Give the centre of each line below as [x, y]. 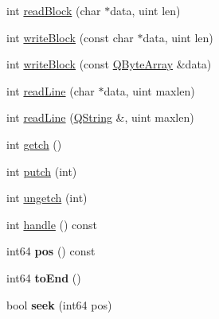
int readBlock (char [54, 10]
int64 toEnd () [44, 277]
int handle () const [52, 224]
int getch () [34, 144]
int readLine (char [51, 90]
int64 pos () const [51, 251]
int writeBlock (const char [70, 37]
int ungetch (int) [47, 198]
